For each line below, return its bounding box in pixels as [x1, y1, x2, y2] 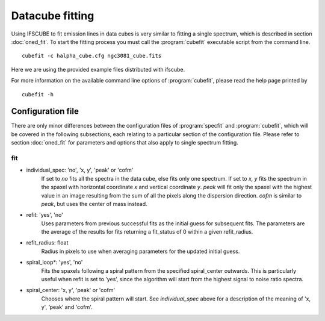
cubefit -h [22, 91, 54, 98]
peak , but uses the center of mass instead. [41, 200, 147, 207]
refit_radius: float [26, 239, 69, 246]
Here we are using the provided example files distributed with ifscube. [11, 66, 185, 73]
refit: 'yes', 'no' [26, 211, 63, 219]
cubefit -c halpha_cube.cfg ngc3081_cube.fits [22, 52, 162, 60]
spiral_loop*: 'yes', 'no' [26, 259, 83, 266]
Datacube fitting [11, 9, 94, 22]
